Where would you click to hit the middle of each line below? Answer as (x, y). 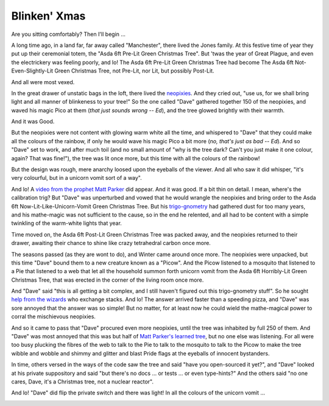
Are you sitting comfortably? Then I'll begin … (69, 34)
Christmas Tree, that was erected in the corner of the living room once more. (108, 280)
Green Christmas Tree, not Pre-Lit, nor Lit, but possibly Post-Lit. (134, 71)
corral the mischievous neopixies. (53, 316)
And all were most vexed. (43, 82)
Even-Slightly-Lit (32, 71)
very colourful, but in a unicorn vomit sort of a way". (77, 178)
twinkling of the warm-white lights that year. (66, 223)
